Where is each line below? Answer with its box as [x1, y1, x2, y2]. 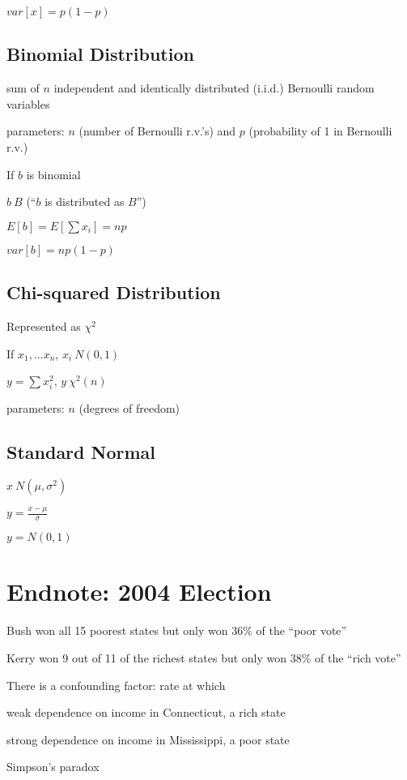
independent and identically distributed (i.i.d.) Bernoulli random [53, 79, 375, 96]
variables [6, 95, 50, 112]
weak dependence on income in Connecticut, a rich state [6, 704, 286, 721]
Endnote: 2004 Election [6, 575, 272, 608]
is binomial [26, 165, 81, 182]
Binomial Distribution [6, 41, 194, 66]
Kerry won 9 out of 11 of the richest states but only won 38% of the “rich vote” [6, 649, 401, 666]
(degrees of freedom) [78, 400, 180, 417]
